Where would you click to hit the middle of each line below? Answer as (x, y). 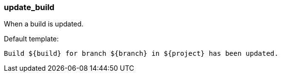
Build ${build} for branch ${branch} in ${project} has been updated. (141, 54)
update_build (29, 7)
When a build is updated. (44, 24)
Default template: (31, 39)
